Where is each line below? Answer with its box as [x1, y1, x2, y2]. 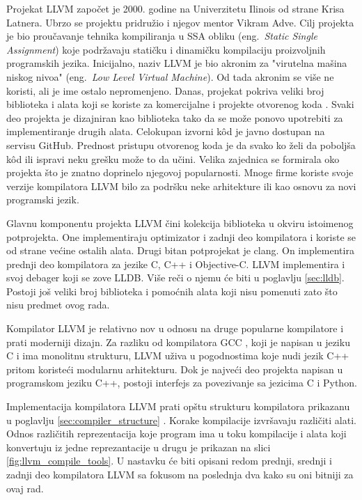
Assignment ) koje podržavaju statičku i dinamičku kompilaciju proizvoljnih [6, 42, 326, 56]
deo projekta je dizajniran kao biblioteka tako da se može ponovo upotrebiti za [6, 110, 343, 125]
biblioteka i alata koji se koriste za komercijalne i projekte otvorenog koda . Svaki [6, 97, 354, 111]
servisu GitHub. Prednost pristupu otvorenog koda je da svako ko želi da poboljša [6, 137, 356, 152]
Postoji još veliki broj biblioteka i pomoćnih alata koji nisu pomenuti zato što [6, 283, 338, 298]
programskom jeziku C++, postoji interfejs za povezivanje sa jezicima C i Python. [6, 375, 357, 390]
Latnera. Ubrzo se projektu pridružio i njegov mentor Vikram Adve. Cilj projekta [6, 15, 354, 29]
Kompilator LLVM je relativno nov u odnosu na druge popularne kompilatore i [6, 321, 344, 336]
